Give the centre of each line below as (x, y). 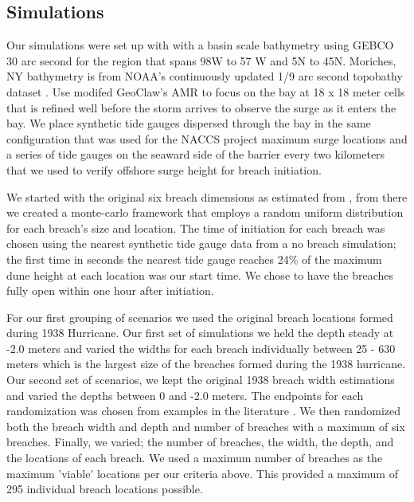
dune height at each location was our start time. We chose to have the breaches (200, 275)
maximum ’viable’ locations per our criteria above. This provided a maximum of (202, 473)
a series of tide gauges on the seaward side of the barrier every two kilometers (196, 154)
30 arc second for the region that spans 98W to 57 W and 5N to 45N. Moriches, (201, 60)
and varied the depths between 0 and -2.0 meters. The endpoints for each (185, 395)
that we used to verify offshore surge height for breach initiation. (164, 169)
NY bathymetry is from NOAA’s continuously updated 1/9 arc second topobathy (205, 76)
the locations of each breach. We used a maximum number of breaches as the (195, 458)
